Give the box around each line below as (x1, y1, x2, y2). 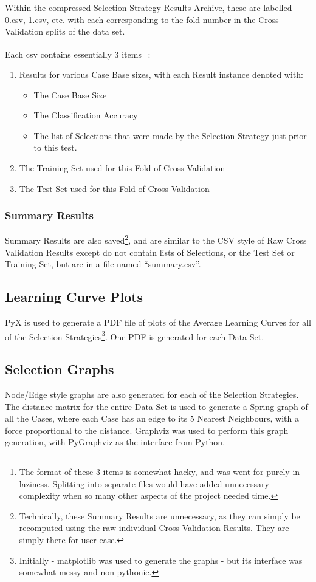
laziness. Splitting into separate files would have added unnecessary (19, 477, 270, 490)
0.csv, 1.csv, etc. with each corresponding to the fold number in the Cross (5, 13, 279, 26)
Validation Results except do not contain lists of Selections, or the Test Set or (5, 245, 295, 258)
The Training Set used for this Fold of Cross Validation (19, 162, 225, 174)
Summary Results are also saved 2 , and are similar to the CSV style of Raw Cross (5, 232, 307, 247)
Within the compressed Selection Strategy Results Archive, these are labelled (5, 1, 292, 13)
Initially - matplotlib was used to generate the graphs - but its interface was (19, 553, 303, 566)
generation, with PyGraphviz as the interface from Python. (5, 436, 225, 448)
